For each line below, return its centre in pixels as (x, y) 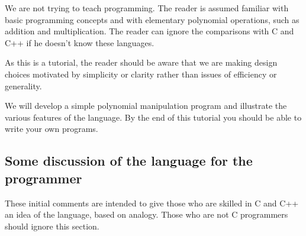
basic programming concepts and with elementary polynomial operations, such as (152, 19)
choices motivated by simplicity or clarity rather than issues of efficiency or (141, 74)
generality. (23, 85)
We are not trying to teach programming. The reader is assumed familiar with (147, 8)
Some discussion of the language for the (129, 161)
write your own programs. (51, 129)
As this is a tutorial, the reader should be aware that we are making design (141, 62)
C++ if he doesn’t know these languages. (80, 42)
